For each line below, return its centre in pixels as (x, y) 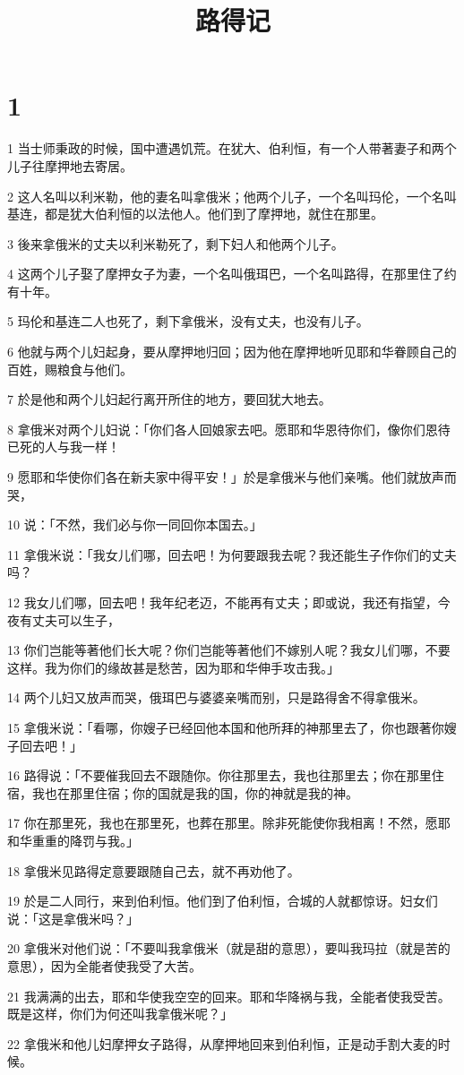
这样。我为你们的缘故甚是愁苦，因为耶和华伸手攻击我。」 (173, 667)
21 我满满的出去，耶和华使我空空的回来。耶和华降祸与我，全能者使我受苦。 (229, 996)
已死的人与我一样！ (64, 447)
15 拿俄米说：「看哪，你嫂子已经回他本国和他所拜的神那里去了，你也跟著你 (226, 727)
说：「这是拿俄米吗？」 (73, 918)
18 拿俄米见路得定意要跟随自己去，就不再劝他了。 (154, 870)
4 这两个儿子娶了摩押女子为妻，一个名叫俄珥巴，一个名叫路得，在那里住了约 (232, 274)
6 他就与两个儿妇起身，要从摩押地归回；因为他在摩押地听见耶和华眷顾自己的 (232, 352)
